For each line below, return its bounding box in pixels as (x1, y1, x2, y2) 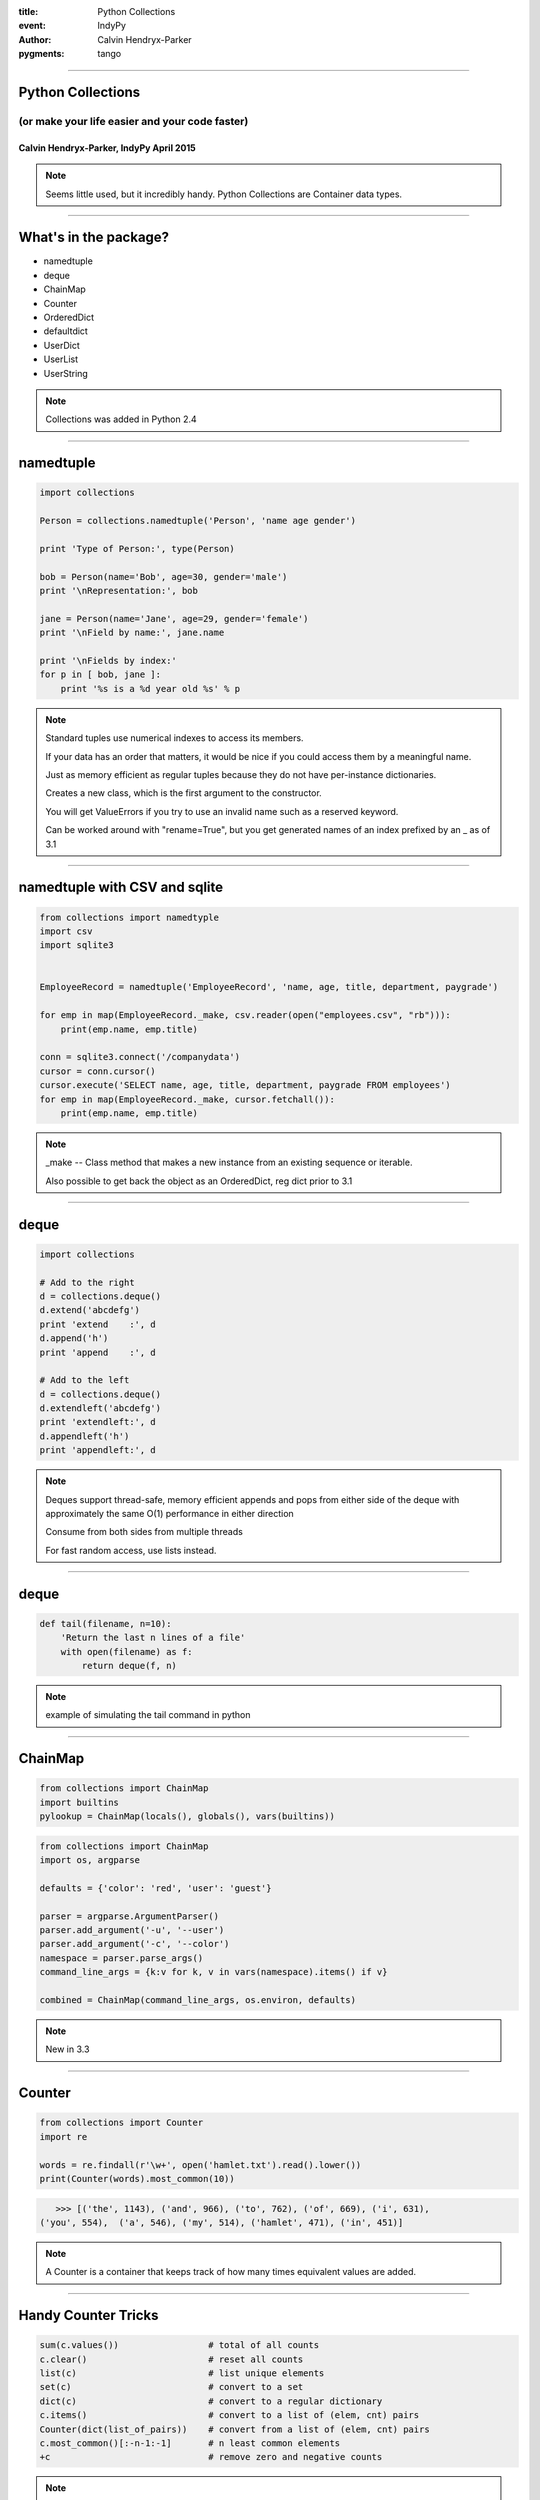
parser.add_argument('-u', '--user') (39, 1925, 225, 1936)
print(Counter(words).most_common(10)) (39, 2173, 235, 2184)
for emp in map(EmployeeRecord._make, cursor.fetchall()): (39, 1093, 335, 1105)
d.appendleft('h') (39, 1430, 130, 1442)
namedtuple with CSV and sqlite (18, 879, 224, 896)
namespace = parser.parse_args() (39, 1952, 204, 1964)
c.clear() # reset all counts (39, 2353, 304, 2365)
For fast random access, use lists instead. (45, 1544, 217, 1556)
